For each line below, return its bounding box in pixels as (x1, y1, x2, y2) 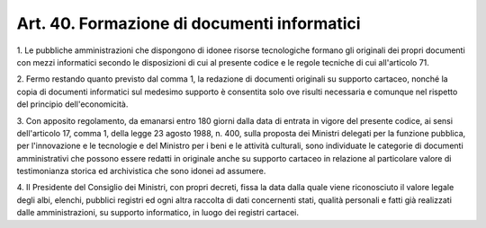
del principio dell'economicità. (16, 99, 129, 110)
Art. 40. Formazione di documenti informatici (16, 13, 361, 33)
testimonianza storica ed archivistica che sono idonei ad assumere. (16, 166, 266, 177)
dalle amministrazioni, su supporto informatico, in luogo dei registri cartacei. (16, 207, 299, 218)
